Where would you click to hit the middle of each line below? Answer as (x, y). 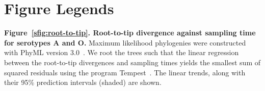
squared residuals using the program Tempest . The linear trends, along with (125, 72)
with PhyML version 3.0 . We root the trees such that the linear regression (122, 52)
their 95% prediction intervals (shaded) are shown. (83, 82)
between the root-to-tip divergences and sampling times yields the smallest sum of (132, 62)
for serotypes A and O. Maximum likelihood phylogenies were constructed (125, 42)
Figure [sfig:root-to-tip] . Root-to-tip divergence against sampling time (130, 33)
